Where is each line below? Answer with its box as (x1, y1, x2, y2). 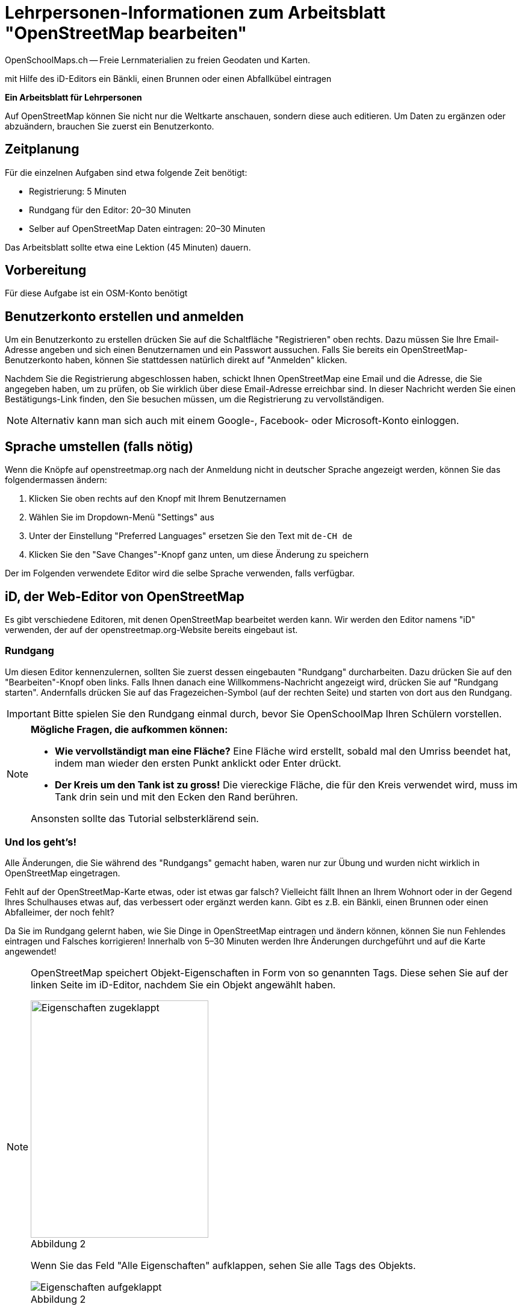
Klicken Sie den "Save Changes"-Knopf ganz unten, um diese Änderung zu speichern (29, 549, 369, 560)
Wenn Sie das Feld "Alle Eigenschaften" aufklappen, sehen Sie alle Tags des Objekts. (31, 1259, 416, 1272)
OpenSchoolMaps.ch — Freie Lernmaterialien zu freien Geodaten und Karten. (5, 54, 311, 65)
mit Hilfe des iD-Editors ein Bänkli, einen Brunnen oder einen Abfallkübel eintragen (5, 73, 332, 84)
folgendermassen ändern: (5, 475, 107, 485)
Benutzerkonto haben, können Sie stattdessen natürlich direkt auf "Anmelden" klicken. (5, 355, 347, 366)
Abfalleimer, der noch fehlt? (5, 907, 114, 918)
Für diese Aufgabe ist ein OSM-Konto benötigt (5, 288, 188, 299)
